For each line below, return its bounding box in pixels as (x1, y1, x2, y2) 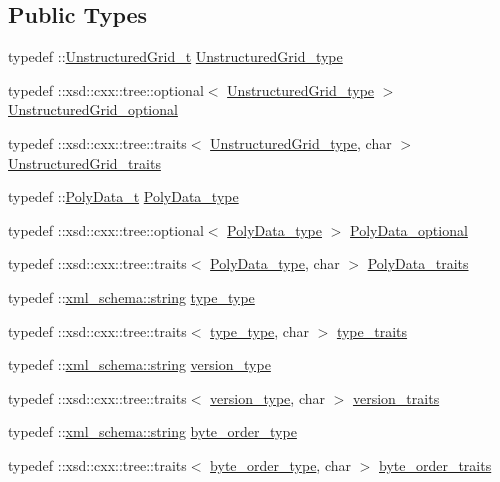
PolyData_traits (367, 253, 469, 274)
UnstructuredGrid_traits (8, 152, 161, 173)
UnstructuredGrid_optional (8, 99, 178, 120)
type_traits (336, 320, 408, 341)
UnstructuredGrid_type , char (210, 132, 392, 153)
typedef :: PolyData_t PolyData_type (8, 186, 239, 207)
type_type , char (210, 320, 309, 341)
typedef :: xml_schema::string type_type (8, 286, 255, 307)
